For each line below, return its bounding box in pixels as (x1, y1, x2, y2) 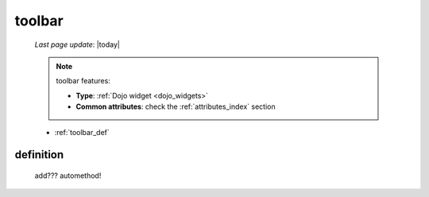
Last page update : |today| (34, 40, 121, 49)
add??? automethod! (34, 171, 102, 180)
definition (14, 148, 64, 162)
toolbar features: (56, 76, 110, 86)
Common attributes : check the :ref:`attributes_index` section (75, 102, 276, 111)
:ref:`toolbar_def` (54, 127, 110, 137)
